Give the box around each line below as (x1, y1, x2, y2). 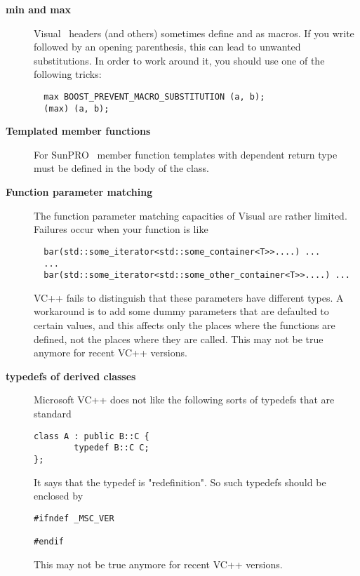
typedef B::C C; (74, 443, 149, 453)
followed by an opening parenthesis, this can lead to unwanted (34, 39, 301, 54)
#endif (34, 537, 64, 547)
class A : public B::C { (34, 431, 149, 441)
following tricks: (34, 67, 102, 81)
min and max (6, 2, 72, 16)
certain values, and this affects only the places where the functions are (34, 318, 335, 332)
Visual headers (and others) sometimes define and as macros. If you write (34, 25, 354, 40)
